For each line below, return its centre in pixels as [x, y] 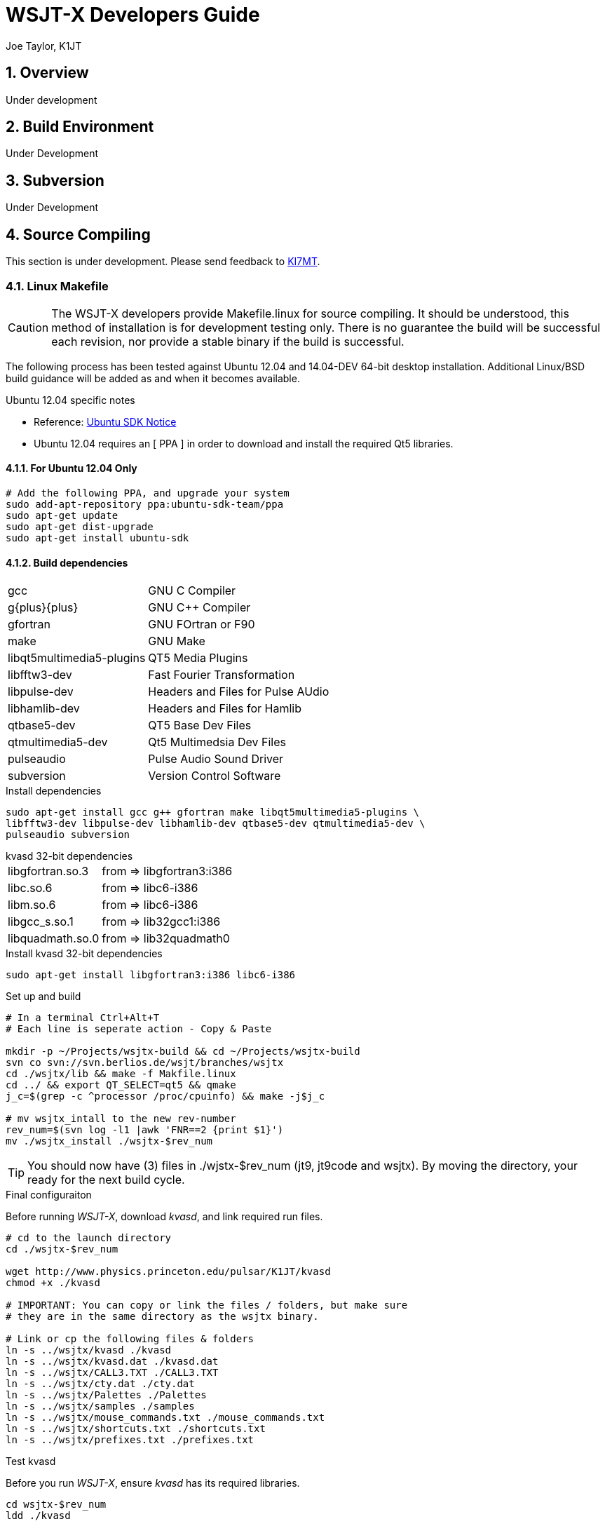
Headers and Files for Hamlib [225, 709]
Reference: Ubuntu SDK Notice [105, 421]
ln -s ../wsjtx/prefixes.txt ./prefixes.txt [130, 1440]
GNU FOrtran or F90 [202, 624]
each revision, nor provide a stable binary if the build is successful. [228, 341]
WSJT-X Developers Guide [133, 15]
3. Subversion [55, 180]
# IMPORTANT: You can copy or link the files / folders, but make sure [207, 1305]
